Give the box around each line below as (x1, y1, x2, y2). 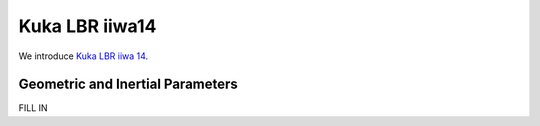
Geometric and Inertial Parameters (18, 76, 239, 93)
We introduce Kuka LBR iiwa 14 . (18, 50, 149, 62)
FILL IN (18, 102, 49, 114)
